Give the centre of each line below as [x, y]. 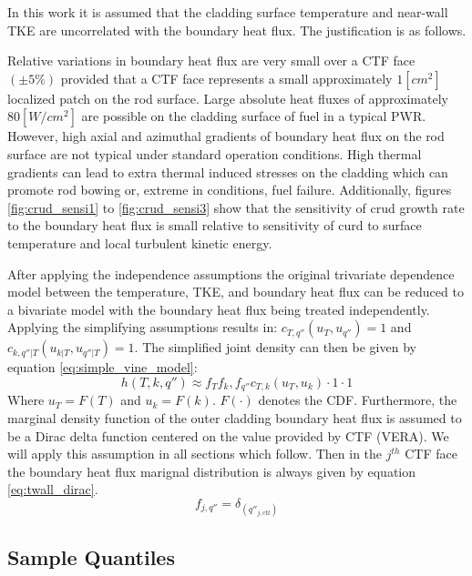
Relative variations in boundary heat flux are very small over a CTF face [211, 61]
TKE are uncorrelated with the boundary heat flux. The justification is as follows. [237, 30]
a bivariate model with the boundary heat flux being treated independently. [219, 309]
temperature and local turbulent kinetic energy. [140, 243]
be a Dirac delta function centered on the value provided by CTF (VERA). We [228, 435]
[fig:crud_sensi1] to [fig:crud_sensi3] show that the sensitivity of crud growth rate [236, 207]
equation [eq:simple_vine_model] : [103, 367]
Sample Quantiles [91, 556]
